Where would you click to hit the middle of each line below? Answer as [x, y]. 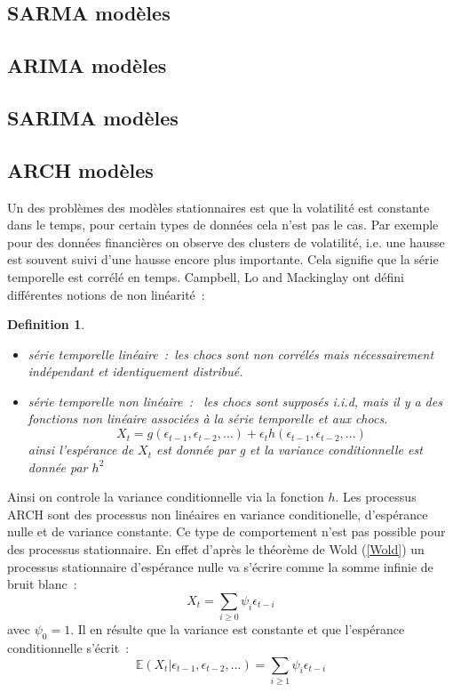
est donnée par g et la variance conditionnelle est [290, 450]
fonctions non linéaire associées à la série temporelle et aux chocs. [208, 418]
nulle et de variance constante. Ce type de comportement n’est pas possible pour [226, 531]
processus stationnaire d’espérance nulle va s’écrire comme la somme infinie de [220, 566]
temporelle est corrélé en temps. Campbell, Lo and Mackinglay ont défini [206, 276]
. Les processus [376, 497]
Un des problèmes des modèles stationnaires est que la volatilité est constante [219, 207]
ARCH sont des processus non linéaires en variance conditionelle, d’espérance [218, 514]
